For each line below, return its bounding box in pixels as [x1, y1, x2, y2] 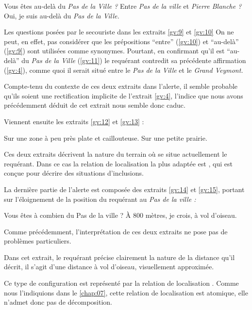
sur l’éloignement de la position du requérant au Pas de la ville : [4, 194, 196, 204]
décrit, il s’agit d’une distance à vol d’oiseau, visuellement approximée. [4, 261, 214, 272]
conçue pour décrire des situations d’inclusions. [4, 168, 144, 178]
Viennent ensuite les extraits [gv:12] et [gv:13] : [4, 116, 144, 126]
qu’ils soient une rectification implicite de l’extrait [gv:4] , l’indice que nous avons [4, 90, 243, 100]
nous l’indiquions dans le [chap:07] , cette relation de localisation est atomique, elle [4, 287, 248, 297]
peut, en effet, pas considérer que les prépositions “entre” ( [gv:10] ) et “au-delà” [4, 36, 239, 46]
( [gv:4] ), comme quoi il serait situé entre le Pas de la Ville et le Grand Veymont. [4, 65, 243, 75]
